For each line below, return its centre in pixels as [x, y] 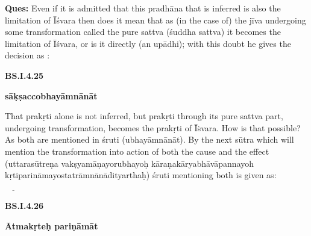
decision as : [27, 55]
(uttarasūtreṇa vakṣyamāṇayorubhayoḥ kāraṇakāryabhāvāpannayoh [130, 163]
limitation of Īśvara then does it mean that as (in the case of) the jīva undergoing [155, 20]
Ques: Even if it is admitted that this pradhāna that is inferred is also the [143, 8]
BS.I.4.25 [24, 75]
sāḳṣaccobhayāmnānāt [51, 95]
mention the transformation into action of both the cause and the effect [137, 151]
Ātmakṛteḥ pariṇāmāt [52, 225]
